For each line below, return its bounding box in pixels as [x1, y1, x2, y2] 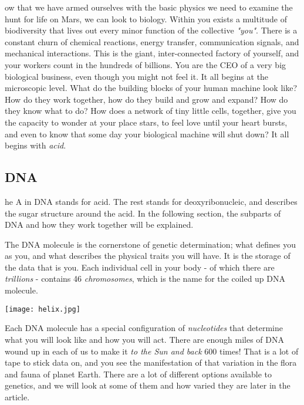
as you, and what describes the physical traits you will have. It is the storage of [5, 249, 291, 262]
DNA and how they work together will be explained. [5, 218, 194, 231]
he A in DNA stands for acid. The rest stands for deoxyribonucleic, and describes [5, 195, 298, 207]
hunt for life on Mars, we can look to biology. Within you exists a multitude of [5, 12, 288, 25]
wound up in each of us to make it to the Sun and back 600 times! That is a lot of [5, 345, 299, 357]
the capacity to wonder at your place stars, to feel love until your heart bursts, [5, 116, 288, 128]
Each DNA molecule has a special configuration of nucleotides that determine [5, 322, 283, 334]
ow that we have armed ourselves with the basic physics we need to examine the [5, 1, 293, 13]
